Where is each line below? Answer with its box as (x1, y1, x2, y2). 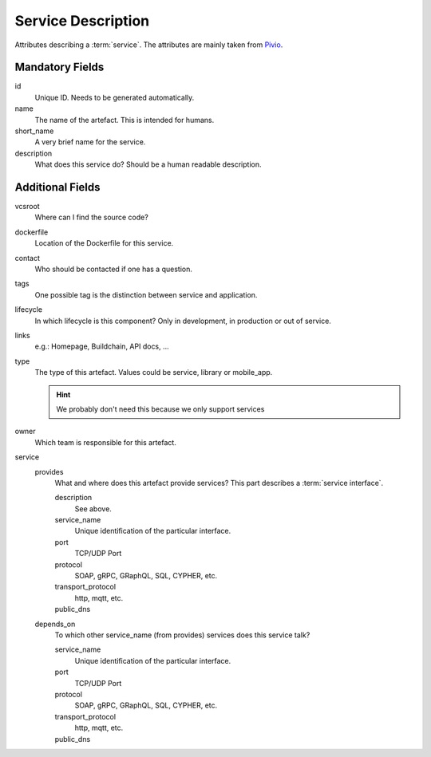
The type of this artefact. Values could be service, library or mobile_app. (34, 368, 273, 377)
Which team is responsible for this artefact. (34, 437, 177, 447)
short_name (14, 126, 54, 136)
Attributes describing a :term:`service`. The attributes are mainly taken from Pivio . (14, 40, 283, 49)
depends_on (34, 619, 76, 629)
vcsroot (14, 202, 40, 211)
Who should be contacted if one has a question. (34, 264, 193, 274)
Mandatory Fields (14, 61, 105, 74)
